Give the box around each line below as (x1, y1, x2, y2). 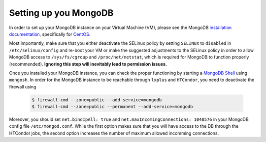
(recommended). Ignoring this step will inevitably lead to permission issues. (9, 61, 167, 67)
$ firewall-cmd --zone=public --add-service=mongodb (32, 97, 162, 103)
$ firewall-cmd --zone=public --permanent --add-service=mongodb (32, 104, 193, 110)
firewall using (9, 84, 36, 89)
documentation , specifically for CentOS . (9, 31, 91, 37)
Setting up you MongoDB (9, 7, 114, 18)
